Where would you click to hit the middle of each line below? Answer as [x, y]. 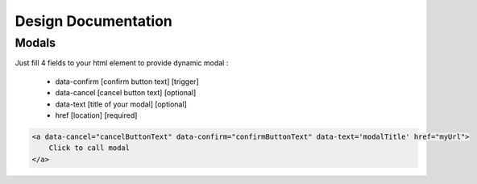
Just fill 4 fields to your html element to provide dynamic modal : [122, 63]
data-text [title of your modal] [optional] [121, 104]
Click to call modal [89, 148]
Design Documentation [93, 21]
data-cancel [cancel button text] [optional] [126, 93]
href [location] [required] [96, 115]
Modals [35, 43]
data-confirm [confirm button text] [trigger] [127, 82]
